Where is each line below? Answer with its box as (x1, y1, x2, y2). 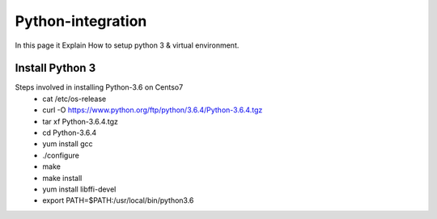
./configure (42, 150, 80, 160)
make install (42, 173, 83, 183)
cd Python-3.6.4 (42, 128, 97, 137)
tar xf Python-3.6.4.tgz (42, 116, 119, 126)
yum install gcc (42, 139, 93, 149)
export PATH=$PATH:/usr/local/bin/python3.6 (42, 196, 194, 205)
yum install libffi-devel (42, 184, 117, 194)
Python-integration (15, 12, 147, 30)
